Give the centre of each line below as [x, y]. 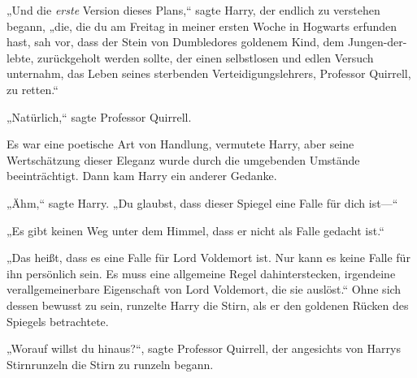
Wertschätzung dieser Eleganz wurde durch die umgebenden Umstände [183, 159]
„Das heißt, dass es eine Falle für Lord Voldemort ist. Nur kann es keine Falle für [208, 258]
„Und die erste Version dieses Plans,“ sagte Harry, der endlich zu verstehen [193, 10]
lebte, [20, 57]
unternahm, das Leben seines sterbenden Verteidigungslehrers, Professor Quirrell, [209, 73]
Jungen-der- [377, 42]
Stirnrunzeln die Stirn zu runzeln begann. [110, 364]
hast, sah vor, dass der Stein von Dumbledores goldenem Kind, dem [176, 42]
